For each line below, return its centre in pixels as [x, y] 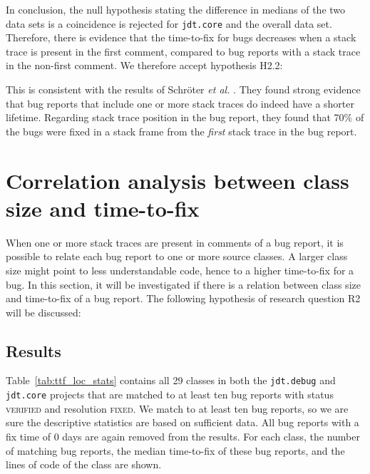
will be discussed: [43, 312]
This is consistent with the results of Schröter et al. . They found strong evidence [183, 89]
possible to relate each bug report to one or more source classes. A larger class [177, 256]
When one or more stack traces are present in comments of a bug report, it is [175, 242]
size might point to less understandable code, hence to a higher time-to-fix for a [180, 270]
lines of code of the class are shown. [84, 464]
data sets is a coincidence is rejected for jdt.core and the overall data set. [169, 23]
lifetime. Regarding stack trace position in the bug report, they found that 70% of [185, 117]
